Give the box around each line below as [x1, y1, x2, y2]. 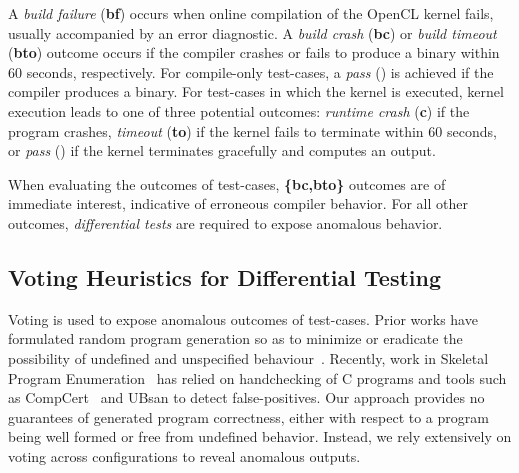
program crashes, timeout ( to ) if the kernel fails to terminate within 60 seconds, [8, 120, 497, 141]
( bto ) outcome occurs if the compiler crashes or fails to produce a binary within [8, 42, 500, 63]
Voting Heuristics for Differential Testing [8, 261, 442, 292]
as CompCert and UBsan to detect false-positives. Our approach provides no [8, 387, 485, 408]
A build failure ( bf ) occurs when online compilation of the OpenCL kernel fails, [8, 3, 494, 23]
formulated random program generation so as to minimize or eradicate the [8, 328, 463, 349]
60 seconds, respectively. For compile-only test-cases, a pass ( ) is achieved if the [8, 61, 494, 82]
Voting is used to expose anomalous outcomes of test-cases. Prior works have [8, 308, 478, 329]
